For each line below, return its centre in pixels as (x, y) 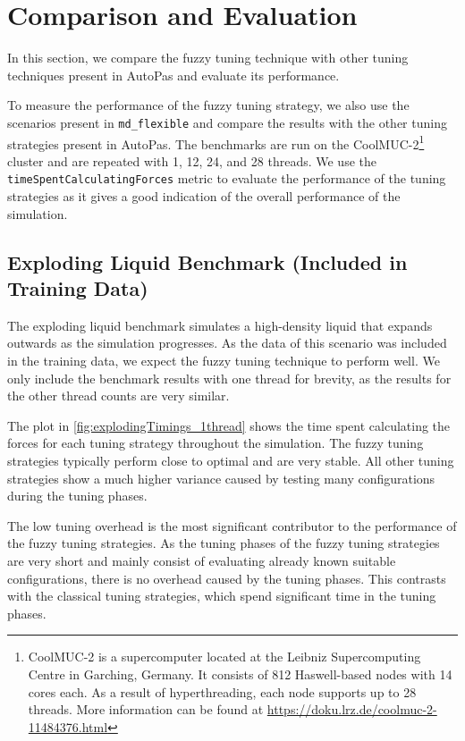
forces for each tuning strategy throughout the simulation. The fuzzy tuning (216, 443)
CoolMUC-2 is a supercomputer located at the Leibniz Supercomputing (224, 657)
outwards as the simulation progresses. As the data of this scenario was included (227, 343)
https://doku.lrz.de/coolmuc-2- (352, 709)
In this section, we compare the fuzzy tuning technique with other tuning (208, 58)
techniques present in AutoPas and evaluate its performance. (173, 75)
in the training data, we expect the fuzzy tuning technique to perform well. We (224, 361)
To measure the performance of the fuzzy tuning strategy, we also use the (208, 105)
